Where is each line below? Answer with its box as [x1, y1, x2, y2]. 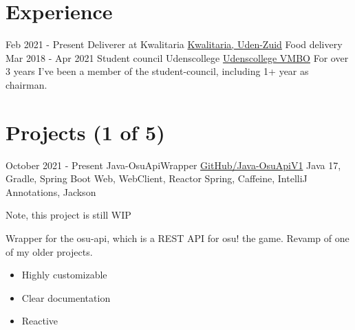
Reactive [21, 313, 58, 328]
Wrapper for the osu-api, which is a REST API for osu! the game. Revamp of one [6, 231, 349, 245]
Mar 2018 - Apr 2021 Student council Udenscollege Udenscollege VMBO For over [6, 50, 349, 65]
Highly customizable [21, 267, 107, 282]
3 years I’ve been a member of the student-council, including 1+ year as [6, 64, 309, 78]
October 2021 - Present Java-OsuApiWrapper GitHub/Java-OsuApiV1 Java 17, [6, 157, 341, 172]
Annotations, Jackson [6, 184, 96, 199]
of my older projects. [6, 244, 93, 258]
